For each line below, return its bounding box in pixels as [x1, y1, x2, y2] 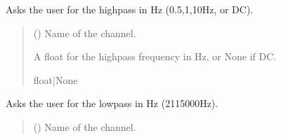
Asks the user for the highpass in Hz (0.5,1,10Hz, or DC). [6, 2, 254, 16]
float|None [33, 72, 78, 87]
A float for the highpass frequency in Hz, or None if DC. [33, 49, 277, 64]
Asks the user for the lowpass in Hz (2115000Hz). [6, 96, 218, 111]
